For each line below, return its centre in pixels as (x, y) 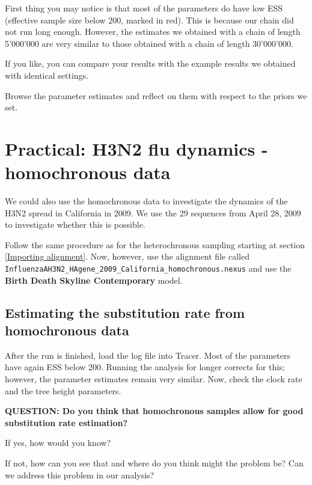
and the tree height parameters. (63, 390)
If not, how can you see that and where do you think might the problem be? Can (154, 463)
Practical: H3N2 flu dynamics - (136, 148)
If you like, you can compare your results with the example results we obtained (150, 63)
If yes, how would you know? (58, 443)
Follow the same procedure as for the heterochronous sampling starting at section (155, 244)
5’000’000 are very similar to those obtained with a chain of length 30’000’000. (149, 43)
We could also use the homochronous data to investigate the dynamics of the (146, 201)
